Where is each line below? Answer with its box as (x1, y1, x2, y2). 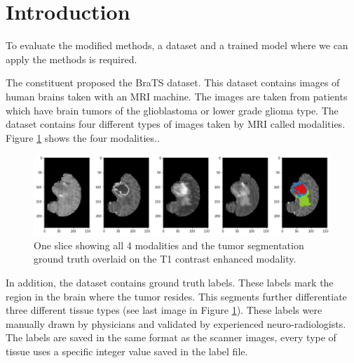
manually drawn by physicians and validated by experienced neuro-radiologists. (6, 316, 346, 331)
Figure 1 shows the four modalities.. (6, 130, 160, 145)
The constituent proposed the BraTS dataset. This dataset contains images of (6, 75, 340, 90)
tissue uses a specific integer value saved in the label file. (6, 343, 248, 358)
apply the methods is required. (6, 51, 137, 66)
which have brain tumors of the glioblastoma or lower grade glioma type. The (6, 103, 339, 117)
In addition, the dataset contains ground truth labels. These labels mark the (6, 275, 334, 289)
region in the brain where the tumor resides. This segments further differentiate (6, 289, 347, 303)
